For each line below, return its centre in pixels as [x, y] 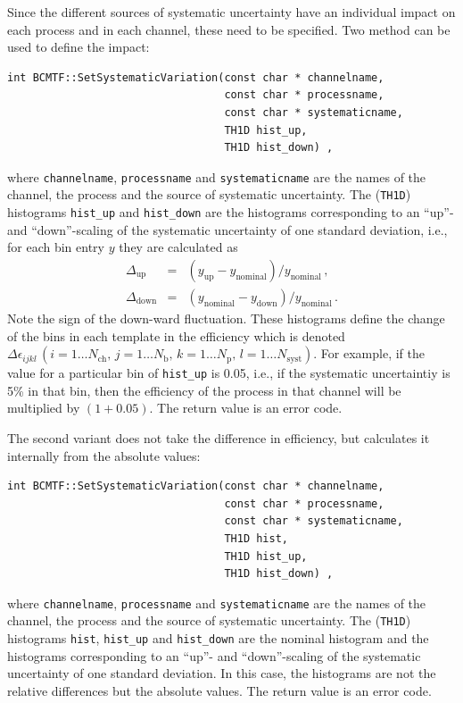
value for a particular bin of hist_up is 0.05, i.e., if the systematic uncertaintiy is [229, 373]
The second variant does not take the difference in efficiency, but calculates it [219, 438]
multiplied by [44, 408]
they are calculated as [178, 247]
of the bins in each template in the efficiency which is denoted [176, 335]
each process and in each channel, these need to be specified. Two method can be [229, 29]
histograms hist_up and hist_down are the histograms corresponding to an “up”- [231, 212]
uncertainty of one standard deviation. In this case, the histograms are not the [222, 673]
